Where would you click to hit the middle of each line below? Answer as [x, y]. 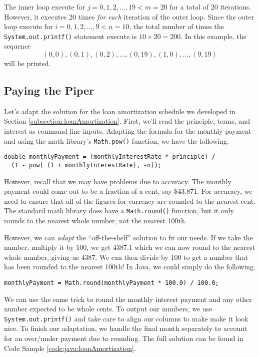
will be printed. [27, 63]
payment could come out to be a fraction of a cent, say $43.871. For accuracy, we [128, 191]
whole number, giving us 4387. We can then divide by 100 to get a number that [126, 257]
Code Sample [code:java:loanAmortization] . [70, 348]
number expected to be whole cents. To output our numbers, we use [108, 309]
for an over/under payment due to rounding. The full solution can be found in [124, 338]
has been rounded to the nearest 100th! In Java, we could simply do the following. [130, 267]
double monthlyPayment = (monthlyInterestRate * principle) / [110, 157]
